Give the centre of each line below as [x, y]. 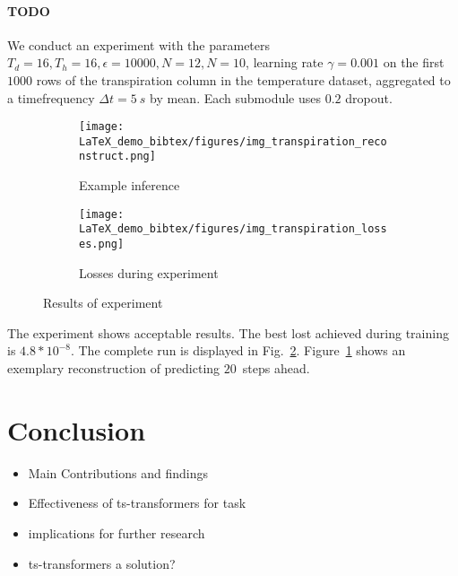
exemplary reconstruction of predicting [114, 368]
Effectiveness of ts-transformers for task [137, 503]
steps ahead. [276, 368]
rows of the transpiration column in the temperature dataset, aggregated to [243, 79]
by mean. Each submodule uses [236, 97]
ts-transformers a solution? [102, 563]
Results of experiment [103, 303]
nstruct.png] [117, 157]
